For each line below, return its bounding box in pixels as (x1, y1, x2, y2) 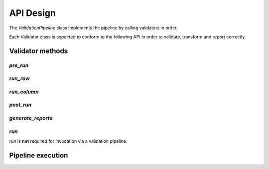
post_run (9, 102, 32, 109)
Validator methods (9, 47, 68, 55)
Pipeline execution (9, 151, 68, 160)
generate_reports (9, 114, 53, 121)
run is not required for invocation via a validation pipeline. (9, 138, 128, 144)
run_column (9, 88, 39, 95)
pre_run (9, 62, 29, 69)
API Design (9, 7, 56, 18)
